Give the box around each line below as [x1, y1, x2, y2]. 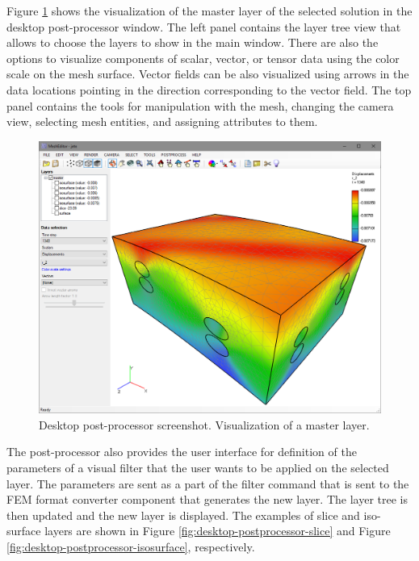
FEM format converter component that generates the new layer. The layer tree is [6, 491, 408, 508]
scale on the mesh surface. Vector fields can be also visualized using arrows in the [6, 65, 409, 82]
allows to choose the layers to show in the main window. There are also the [6, 34, 379, 51]
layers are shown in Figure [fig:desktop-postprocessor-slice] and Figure [44, 522, 391, 539]
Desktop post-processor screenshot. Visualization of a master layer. [39, 416, 370, 433]
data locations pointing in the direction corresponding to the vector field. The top [6, 81, 412, 98]
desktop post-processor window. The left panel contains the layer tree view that [6, 18, 401, 35]
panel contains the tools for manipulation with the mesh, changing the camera [6, 97, 394, 114]
